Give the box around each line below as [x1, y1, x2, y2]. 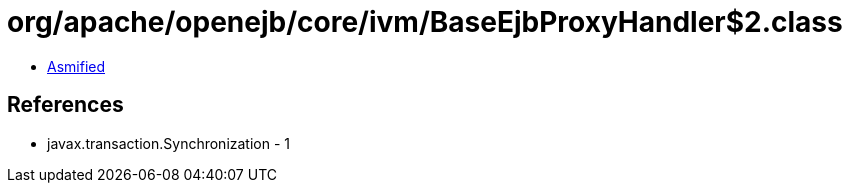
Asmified [47, 57, 106, 75]
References [7, 92, 124, 118]
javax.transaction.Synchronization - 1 [47, 134, 291, 152]
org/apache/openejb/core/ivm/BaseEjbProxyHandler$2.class [7, 5, 843, 39]
